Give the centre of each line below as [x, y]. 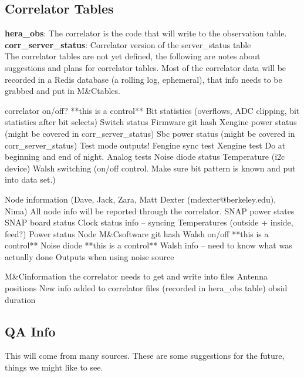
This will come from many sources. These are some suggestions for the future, [145, 356]
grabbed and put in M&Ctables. [63, 91]
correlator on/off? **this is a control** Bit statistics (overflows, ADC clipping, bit [152, 110]
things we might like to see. [54, 367]
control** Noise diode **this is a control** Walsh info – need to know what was [148, 245]
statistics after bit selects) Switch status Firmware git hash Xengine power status [151, 122]
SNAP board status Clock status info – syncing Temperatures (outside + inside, [149, 222]
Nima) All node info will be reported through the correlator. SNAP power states [150, 211]
